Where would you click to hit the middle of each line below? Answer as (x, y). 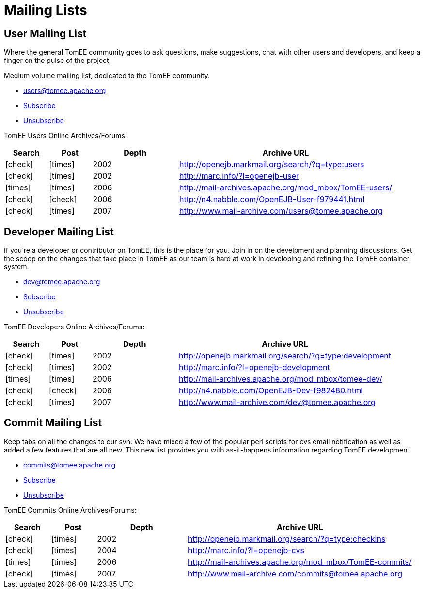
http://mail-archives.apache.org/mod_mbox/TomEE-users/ (286, 188)
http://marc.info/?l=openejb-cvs (246, 550)
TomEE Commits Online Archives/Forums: (70, 510)
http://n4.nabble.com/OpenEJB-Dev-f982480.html (271, 391)
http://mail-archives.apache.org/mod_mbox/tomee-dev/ (280, 379)
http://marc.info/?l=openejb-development (254, 367)
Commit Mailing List (53, 423)
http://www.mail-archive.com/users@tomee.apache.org (281, 211)
